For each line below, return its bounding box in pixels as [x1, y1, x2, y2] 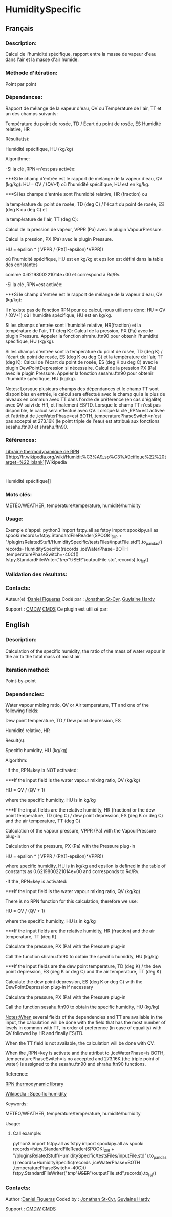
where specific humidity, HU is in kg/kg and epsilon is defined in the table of [5, 863, 166, 869]
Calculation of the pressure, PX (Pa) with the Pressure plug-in [5, 843, 136, 849]
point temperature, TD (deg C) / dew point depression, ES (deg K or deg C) [5, 813, 163, 819]
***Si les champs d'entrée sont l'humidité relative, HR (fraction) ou [5, 191, 147, 197]
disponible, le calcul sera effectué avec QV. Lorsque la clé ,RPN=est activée [5, 408, 165, 414]
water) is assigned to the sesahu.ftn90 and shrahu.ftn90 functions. [5, 1061, 146, 1067]
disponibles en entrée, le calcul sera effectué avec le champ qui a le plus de [5, 391, 165, 397]
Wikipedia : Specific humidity [5, 1091, 67, 1097]
